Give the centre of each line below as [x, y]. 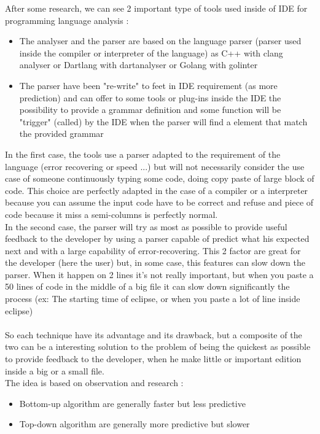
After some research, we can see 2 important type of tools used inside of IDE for [156, 8]
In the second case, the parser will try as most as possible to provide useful [146, 226]
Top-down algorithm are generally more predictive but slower [135, 424]
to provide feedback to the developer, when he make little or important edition [153, 359]
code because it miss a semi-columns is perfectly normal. [111, 214]
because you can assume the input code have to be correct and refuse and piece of [159, 202]
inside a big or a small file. [55, 370]
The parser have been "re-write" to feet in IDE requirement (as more [148, 85]
